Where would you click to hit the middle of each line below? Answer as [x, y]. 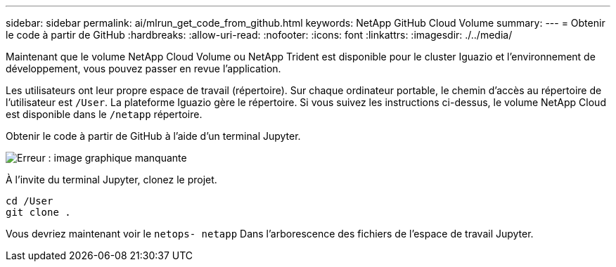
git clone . [38, 212]
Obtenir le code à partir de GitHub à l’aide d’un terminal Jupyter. [153, 136]
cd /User [30, 201]
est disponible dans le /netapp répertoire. [104, 114]
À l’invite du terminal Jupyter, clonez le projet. [111, 180]
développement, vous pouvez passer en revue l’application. [143, 69]
